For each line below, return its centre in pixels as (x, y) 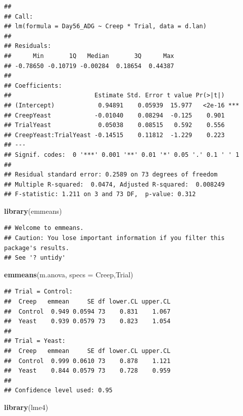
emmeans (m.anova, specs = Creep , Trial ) (69, 274)
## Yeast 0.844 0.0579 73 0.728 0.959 (87, 371)
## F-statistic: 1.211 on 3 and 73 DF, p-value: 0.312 (100, 194)
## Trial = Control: (39, 292)
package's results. (37, 248)
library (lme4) (26, 407)
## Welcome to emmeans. (44, 228)
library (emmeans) (33, 211)
